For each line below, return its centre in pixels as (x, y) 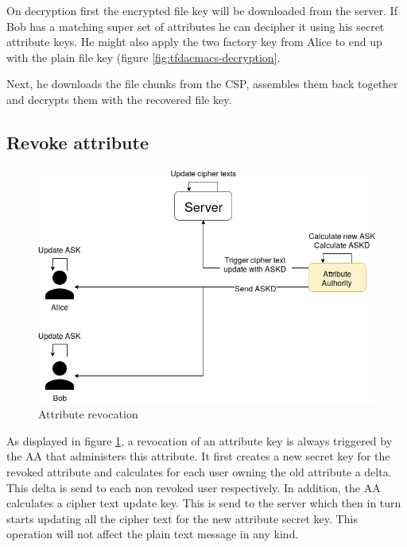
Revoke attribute (78, 142)
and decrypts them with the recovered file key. (119, 99)
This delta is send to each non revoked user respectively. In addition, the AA (194, 487)
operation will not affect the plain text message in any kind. (153, 534)
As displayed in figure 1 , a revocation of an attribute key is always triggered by (200, 440)
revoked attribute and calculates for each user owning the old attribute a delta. (199, 472)
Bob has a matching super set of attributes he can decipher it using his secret (196, 26)
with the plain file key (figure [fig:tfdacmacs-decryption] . (143, 57)
